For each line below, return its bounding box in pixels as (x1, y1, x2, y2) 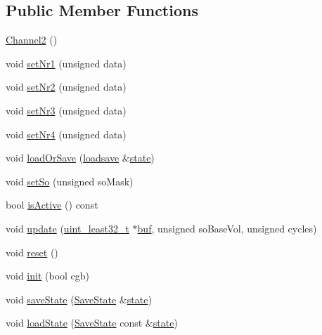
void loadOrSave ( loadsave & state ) (6, 150, 155, 165)
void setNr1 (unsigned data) (6, 55, 127, 70)
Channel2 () (6, 32, 58, 47)
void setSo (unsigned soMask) (6, 173, 134, 188)
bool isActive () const (6, 197, 98, 212)
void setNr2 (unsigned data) (6, 79, 127, 94)
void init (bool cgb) (6, 268, 90, 283)
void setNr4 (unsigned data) (6, 126, 127, 141)
